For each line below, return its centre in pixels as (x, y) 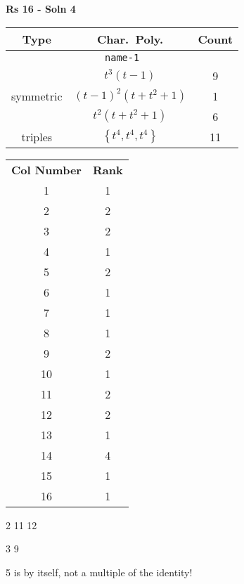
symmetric (37, 96)
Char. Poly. (130, 39)
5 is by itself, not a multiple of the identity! (99, 572)
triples (37, 136)
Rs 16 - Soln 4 (41, 8)
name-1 (122, 57)
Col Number (46, 169)
